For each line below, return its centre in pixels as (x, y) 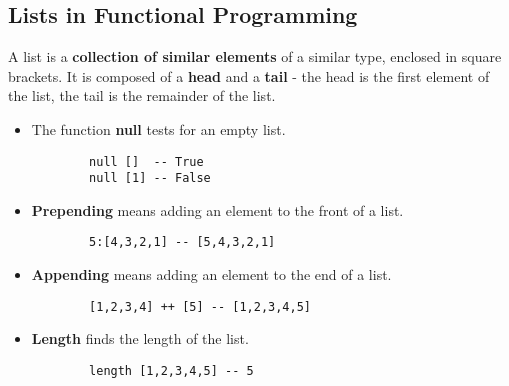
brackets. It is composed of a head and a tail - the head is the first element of (249, 75)
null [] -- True (146, 161)
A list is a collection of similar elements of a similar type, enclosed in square (255, 56)
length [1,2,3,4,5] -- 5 (171, 370)
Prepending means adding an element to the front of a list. (217, 209)
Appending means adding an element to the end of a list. (211, 274)
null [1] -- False (150, 178)
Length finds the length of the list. (140, 338)
